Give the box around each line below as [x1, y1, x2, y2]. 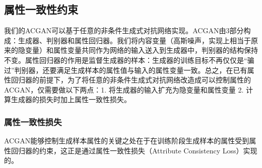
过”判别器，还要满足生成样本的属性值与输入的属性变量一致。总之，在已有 [4, 64, 247, 75]
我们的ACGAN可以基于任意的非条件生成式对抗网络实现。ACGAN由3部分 [4, 25, 244, 36]
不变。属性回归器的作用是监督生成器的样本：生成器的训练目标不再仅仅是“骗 [4, 54, 254, 65]
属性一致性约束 [4, 2, 78, 17]
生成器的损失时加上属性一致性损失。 [11, 94, 131, 105]
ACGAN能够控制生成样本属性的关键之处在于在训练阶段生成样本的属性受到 [4, 135, 249, 146]
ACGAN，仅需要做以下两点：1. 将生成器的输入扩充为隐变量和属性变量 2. [4, 84, 244, 95]
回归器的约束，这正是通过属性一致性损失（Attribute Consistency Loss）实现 [11, 145, 257, 155]
